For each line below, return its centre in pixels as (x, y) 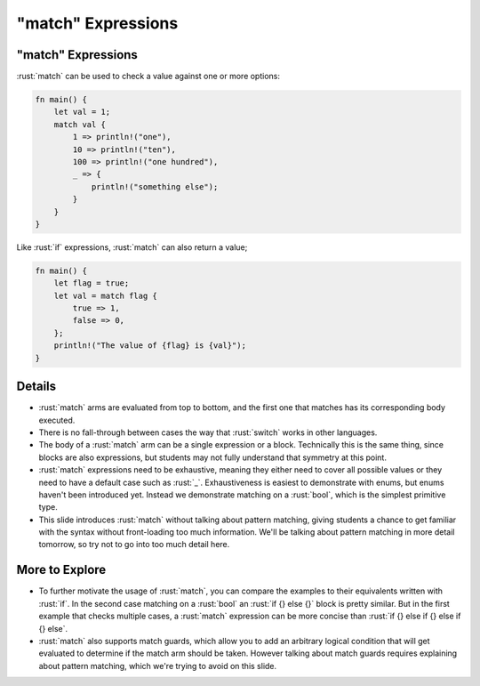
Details (36, 387)
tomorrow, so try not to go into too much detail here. (134, 545)
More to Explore (61, 570)
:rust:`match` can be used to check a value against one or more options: (148, 77)
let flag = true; (92, 283)
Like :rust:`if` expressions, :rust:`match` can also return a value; (132, 247)
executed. (57, 420)
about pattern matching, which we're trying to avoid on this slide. (158, 666)
